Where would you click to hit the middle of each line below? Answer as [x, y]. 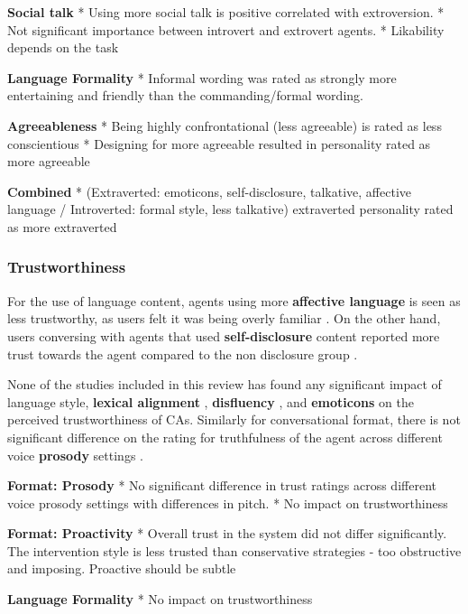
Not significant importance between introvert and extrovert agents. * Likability [226, 29]
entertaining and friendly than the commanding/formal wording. [185, 95]
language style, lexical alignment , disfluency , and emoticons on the [211, 401]
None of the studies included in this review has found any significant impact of [225, 384]
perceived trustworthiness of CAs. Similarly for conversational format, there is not [234, 419]
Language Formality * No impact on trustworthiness [160, 599]
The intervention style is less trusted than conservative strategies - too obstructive [234, 550]
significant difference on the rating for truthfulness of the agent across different [225, 437]
